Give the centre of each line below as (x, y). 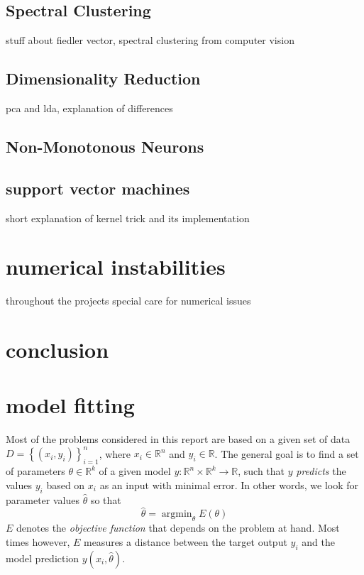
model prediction (43, 558)
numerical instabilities (116, 267)
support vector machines (98, 188)
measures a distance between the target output (185, 541)
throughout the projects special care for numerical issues (128, 301)
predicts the (321, 471)
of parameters (35, 471)
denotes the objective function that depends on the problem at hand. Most (178, 528)
